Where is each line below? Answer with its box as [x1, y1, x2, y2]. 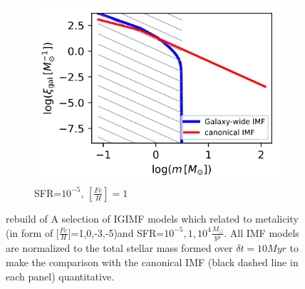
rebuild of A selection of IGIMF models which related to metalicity [6, 211, 299, 225]
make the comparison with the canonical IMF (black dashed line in [6, 254, 299, 269]
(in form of [6, 225, 53, 240]
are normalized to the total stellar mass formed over [6, 240, 233, 255]
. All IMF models [224, 225, 299, 240]
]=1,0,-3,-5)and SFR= [68, 225, 165, 240]
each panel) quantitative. [6, 268, 115, 283]
